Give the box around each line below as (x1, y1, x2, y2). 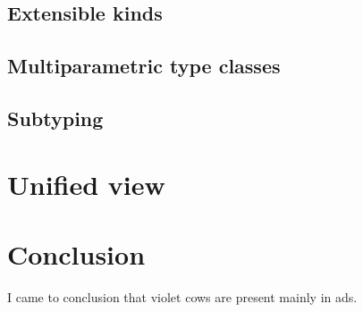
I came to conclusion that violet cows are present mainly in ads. (7, 287, 358, 306)
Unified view (7, 165, 165, 202)
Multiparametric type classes (7, 52, 281, 80)
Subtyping (7, 104, 104, 131)
